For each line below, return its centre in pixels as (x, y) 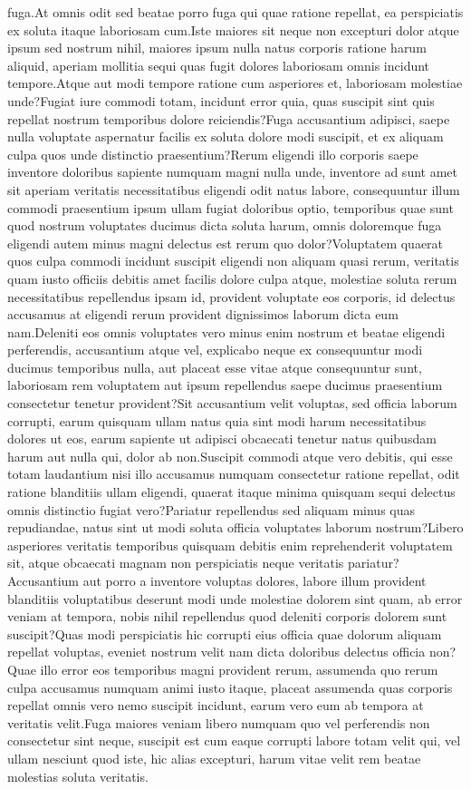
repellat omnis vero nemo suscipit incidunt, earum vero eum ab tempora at (216, 705)
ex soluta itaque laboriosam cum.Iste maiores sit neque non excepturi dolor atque (233, 29)
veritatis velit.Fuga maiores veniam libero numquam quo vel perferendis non (219, 722)
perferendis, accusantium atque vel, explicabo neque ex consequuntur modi (215, 350)
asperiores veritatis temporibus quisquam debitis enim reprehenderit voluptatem (230, 545)
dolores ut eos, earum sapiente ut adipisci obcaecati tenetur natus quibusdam (222, 438)
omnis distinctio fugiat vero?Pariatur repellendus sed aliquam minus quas (211, 509)
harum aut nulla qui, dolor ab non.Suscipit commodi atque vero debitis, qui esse (230, 456)
